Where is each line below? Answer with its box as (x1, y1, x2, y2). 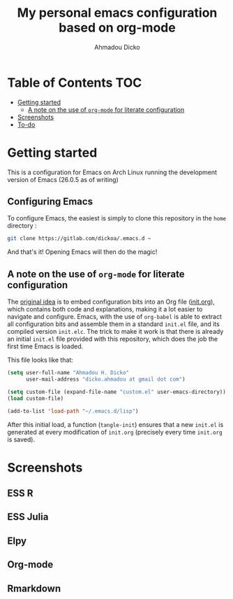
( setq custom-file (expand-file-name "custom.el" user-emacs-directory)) (7, 388, 227, 395)
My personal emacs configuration (17, 5, 218, 21)
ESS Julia (7, 511, 49, 523)
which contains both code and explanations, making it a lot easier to (7, 305, 203, 313)
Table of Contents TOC (7, 75, 142, 90)
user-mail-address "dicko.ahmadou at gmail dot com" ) (25, 376, 186, 383)
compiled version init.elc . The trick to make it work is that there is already (7, 327, 224, 336)
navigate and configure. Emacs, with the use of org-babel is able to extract (7, 313, 222, 321)
